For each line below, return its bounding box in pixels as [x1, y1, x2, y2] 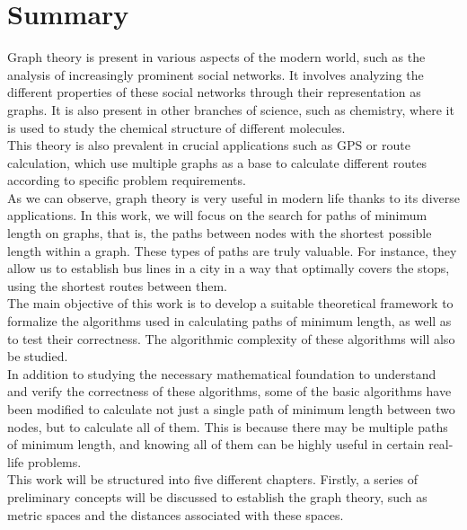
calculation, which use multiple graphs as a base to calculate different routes [7, 153, 427, 172]
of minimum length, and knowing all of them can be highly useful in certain [7, 435, 425, 454]
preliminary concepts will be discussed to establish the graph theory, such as [7, 487, 427, 506]
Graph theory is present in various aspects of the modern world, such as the [7, 48, 426, 66]
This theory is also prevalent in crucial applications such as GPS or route [7, 136, 410, 155]
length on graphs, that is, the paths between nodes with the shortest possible [7, 224, 432, 243]
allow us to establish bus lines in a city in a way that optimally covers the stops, [7, 259, 450, 278]
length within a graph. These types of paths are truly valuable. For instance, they [7, 241, 457, 260]
